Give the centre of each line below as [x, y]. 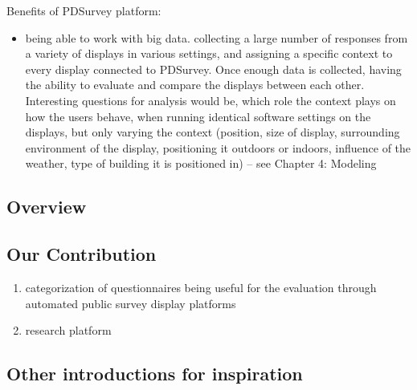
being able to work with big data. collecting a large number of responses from [217, 37]
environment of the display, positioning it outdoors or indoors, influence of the [218, 147]
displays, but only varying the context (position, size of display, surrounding [213, 132]
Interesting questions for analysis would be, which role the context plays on [211, 100]
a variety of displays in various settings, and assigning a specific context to [209, 53]
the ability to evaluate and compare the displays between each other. [195, 85]
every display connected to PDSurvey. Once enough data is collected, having [213, 69]
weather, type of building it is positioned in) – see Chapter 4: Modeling [201, 163]
